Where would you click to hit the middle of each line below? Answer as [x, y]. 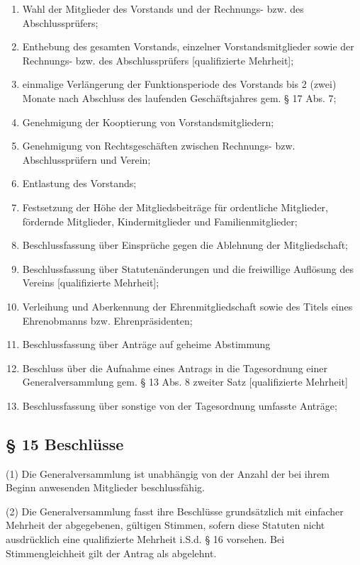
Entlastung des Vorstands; [79, 183]
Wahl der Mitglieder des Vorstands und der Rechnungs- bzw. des [163, 9]
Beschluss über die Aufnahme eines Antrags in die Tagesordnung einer [175, 368]
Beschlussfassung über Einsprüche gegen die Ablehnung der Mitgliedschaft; [185, 245]
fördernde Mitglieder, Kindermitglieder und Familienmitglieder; [160, 221]
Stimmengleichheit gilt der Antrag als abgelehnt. [111, 553]
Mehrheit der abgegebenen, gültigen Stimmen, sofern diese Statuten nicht [165, 525]
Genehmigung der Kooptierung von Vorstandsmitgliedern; [148, 122]
